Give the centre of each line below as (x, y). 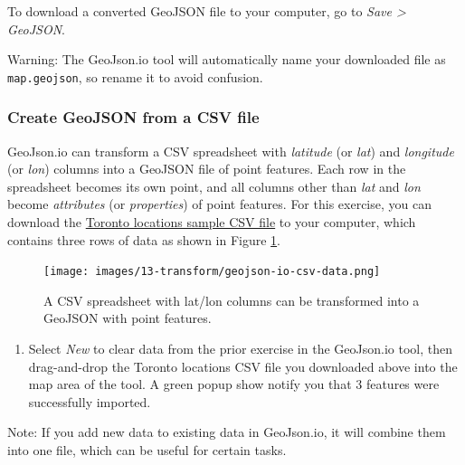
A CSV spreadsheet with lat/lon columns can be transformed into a (232, 300)
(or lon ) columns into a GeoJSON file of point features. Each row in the (207, 169)
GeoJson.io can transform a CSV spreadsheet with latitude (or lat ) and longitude (231, 151)
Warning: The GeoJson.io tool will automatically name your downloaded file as (227, 59)
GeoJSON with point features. (128, 318)
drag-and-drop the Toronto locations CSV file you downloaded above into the (243, 366)
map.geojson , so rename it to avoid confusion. (135, 76)
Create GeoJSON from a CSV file (133, 117)
